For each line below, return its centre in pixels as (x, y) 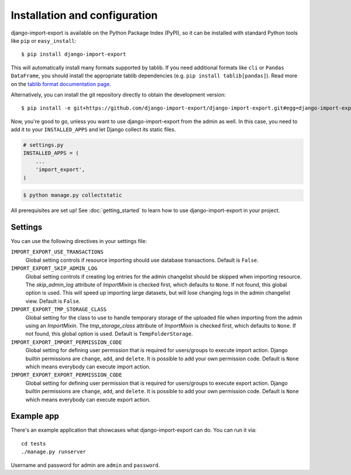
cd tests (34, 443)
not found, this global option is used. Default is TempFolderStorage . (109, 334)
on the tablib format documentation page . (61, 84)
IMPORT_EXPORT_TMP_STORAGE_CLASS (59, 310)
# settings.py (43, 145)
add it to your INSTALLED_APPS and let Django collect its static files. (93, 129)
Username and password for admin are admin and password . (85, 465)
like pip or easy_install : (44, 40)
